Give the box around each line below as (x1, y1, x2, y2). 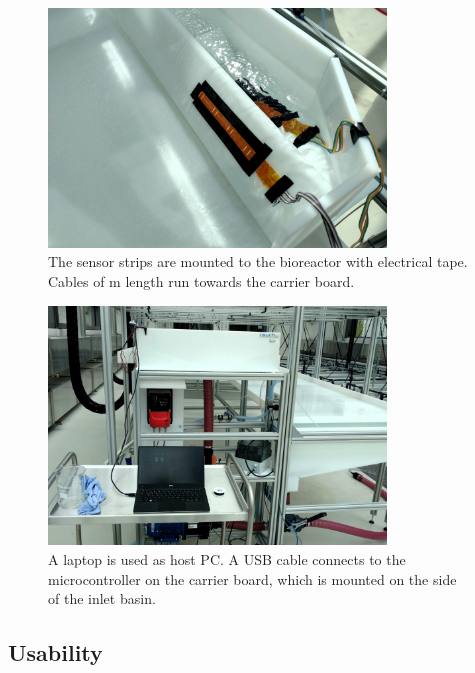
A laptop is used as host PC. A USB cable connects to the (48, 549, 406, 569)
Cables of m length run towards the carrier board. (48, 271, 355, 291)
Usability (8, 637, 103, 668)
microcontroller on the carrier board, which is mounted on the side (48, 568, 457, 589)
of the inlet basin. (48, 588, 156, 609)
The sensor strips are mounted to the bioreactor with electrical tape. (48, 251, 468, 272)
